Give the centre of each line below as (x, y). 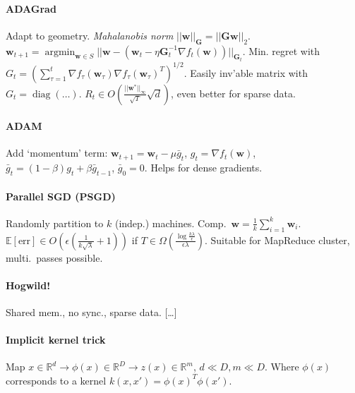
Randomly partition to (55, 223)
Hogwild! (28, 285)
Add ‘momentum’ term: (57, 153)
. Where (282, 367)
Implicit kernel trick (56, 340)
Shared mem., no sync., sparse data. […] (91, 312)
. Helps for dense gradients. (203, 168)
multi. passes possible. (54, 257)
